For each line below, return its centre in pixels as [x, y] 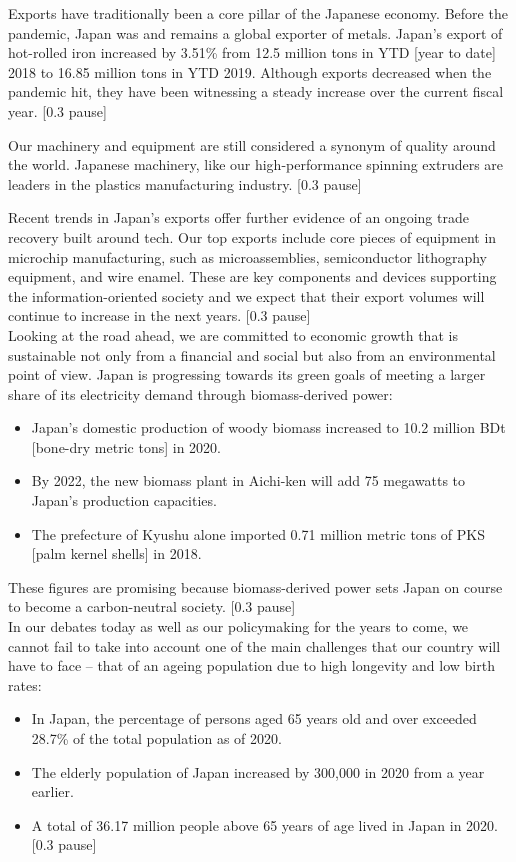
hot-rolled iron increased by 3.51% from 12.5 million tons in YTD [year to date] [252, 52]
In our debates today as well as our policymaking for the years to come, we [238, 626]
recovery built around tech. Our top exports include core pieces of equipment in [252, 236]
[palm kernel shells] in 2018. [116, 553]
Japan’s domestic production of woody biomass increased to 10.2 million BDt [268, 427]
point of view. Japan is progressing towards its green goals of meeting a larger [247, 374]
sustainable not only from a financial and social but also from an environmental [252, 354]
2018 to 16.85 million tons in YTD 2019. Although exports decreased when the [250, 71]
